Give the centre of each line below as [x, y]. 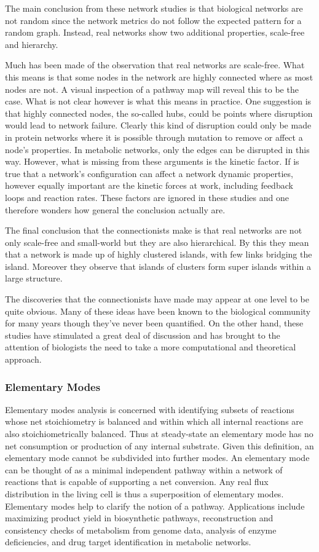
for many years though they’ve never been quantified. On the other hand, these [154, 323]
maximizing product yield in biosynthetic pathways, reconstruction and [139, 518]
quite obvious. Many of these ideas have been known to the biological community [158, 311]
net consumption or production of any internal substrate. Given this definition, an [159, 445]
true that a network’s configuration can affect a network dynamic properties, [149, 173]
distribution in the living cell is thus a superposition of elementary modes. [144, 494]
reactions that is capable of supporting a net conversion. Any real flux [137, 482]
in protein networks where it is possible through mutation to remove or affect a [154, 137]
